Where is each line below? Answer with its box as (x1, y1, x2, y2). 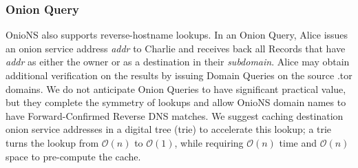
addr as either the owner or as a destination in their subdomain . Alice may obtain (6, 54, 350, 69)
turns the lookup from (6, 135, 99, 149)
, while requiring (174, 135, 244, 149)
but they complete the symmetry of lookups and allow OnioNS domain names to (6, 95, 346, 109)
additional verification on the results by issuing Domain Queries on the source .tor (6, 68, 352, 82)
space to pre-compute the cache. (6, 149, 141, 163)
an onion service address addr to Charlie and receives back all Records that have (6, 41, 346, 55)
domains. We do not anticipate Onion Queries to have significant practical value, (6, 81, 346, 96)
